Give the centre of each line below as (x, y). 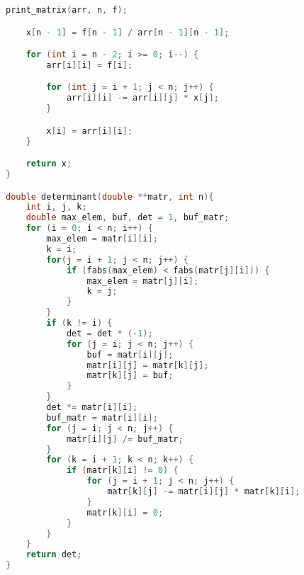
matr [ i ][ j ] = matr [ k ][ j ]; (148, 365)
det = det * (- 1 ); (109, 333)
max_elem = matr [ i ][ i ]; (102, 239)
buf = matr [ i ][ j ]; (130, 354)
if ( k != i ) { (79, 323)
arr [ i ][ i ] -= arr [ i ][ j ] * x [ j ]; (142, 98)
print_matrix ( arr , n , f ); (67, 10)
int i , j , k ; (56, 207)
